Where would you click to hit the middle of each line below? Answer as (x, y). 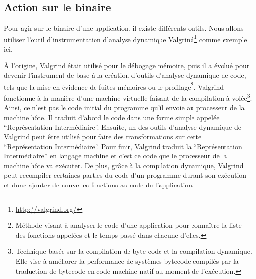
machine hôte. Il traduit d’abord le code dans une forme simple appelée (112, 117)
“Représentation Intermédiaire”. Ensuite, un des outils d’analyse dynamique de (123, 127)
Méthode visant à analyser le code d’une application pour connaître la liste (128, 225)
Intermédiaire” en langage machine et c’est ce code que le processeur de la (116, 156)
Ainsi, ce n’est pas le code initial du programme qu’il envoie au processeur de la (124, 108)
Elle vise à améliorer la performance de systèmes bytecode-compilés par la (127, 261)
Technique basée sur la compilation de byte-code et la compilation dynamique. (134, 251)
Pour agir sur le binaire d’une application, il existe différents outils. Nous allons (124, 28)
